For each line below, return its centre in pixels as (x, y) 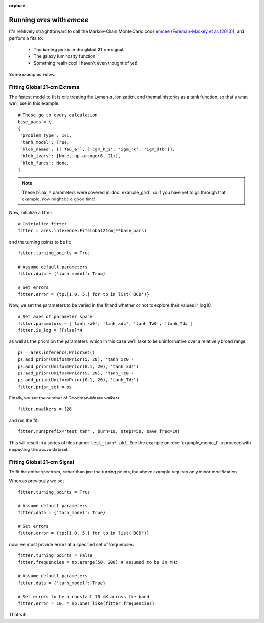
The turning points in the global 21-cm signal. (79, 50)
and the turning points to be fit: (40, 242)
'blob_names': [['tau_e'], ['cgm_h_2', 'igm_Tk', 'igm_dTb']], (98, 149)
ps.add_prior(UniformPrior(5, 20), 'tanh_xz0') (76, 360)
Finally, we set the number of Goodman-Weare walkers (64, 398)
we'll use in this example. (34, 103)
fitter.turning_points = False (55, 556)
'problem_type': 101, (46, 135)
